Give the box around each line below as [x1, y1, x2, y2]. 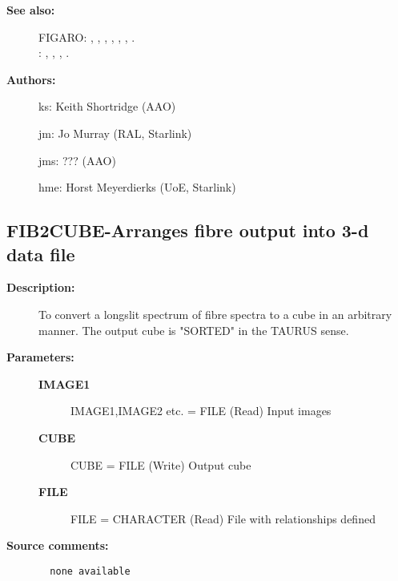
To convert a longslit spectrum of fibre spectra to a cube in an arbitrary [38, 305, 392, 322]
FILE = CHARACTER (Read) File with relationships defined [70, 510, 376, 527]
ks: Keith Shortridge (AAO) [38, 98, 176, 115]
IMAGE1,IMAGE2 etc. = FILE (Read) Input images [70, 402, 332, 419]
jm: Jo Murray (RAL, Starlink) [38, 124, 192, 141]
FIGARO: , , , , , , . [38, 28, 135, 45]
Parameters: [6, 349, 74, 365]
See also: [6, 2, 55, 18]
